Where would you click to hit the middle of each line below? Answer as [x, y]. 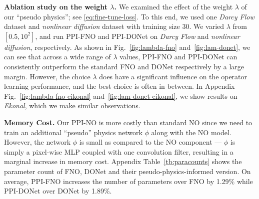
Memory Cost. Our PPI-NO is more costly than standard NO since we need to [128, 122]
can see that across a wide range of [57, 57]
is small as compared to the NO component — [150, 142]
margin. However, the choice [47, 76]
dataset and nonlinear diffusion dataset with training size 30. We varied [114, 26]
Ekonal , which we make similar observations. [72, 105]
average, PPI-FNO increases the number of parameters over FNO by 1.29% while [128, 181]
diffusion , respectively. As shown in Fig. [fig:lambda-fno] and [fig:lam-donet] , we [127, 47]
